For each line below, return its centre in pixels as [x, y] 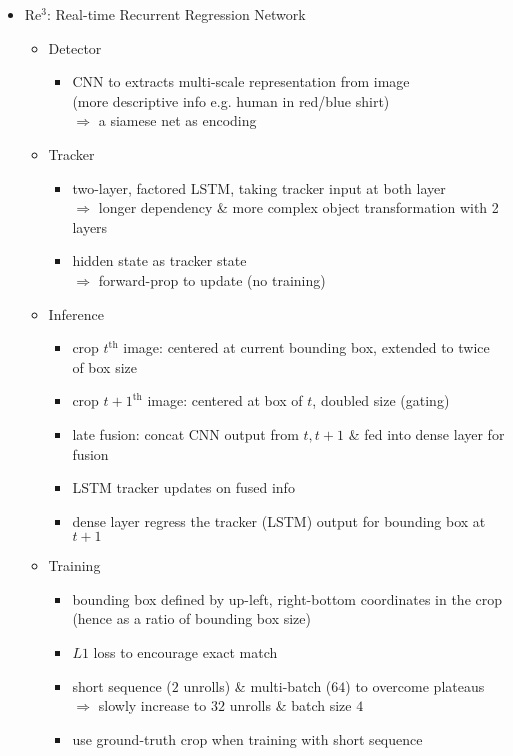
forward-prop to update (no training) [212, 279]
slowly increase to [152, 705]
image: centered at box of [225, 400]
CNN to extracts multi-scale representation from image [241, 81]
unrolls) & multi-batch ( [257, 685]
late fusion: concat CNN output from [185, 433]
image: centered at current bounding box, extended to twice [306, 347]
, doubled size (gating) [381, 400]
